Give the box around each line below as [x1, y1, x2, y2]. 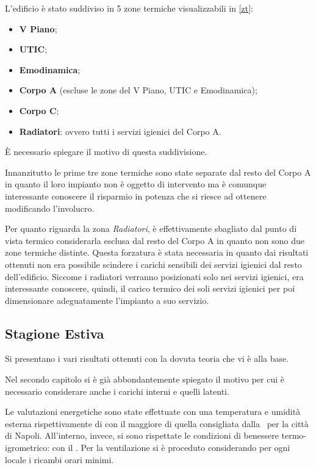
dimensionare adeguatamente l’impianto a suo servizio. [5, 293, 209, 306]
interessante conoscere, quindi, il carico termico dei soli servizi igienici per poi [5, 282, 295, 295]
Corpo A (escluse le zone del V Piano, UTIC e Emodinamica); [19, 84, 257, 96]
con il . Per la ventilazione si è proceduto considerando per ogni [52, 441, 290, 454]
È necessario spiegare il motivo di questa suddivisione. [5, 145, 207, 158]
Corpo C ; [19, 104, 59, 117]
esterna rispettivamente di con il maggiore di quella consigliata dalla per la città [5, 417, 309, 430]
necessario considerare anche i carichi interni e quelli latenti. [5, 384, 229, 397]
